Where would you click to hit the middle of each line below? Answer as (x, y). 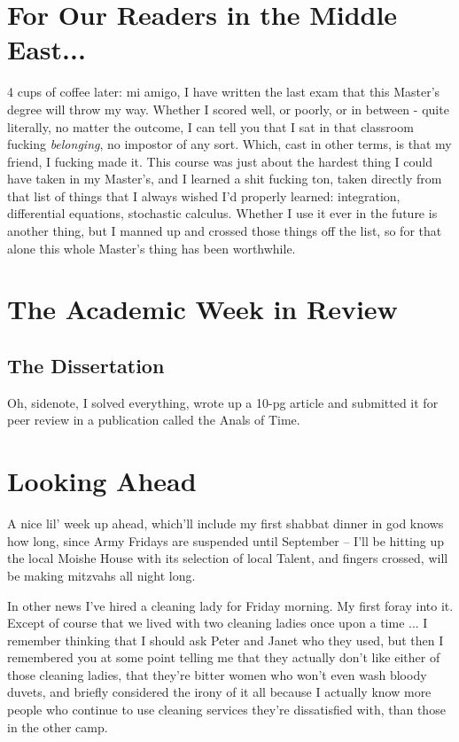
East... (47, 49)
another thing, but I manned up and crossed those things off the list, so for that (225, 231)
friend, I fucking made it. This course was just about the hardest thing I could (220, 161)
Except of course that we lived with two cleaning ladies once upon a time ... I (218, 623)
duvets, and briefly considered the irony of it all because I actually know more (219, 692)
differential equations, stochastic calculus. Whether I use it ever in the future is (222, 213)
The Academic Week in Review (202, 309)
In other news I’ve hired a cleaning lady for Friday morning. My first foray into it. (230, 605)
